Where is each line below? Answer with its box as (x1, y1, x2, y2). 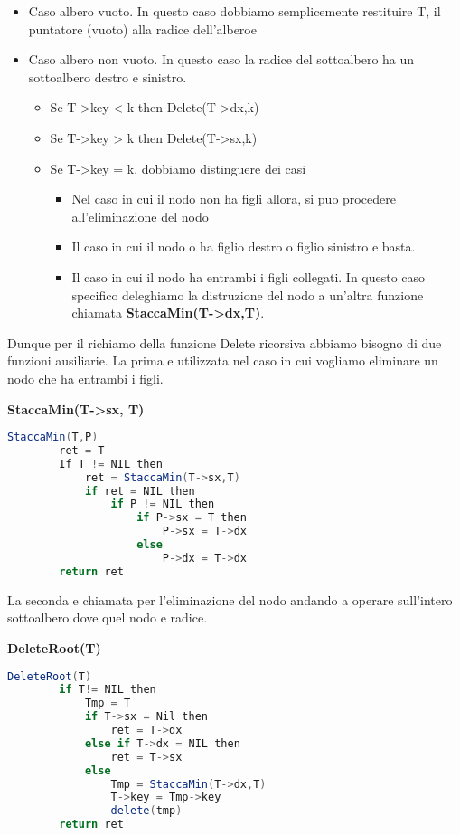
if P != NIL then (110, 498, 215, 511)
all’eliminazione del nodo (71, 206, 209, 225)
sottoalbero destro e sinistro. (28, 67, 187, 86)
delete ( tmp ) (110, 804, 183, 818)
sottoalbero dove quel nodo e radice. (7, 608, 208, 627)
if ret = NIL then (84, 484, 195, 498)
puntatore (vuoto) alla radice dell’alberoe (28, 19, 257, 38)
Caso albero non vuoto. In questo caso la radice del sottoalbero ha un (28, 50, 415, 69)
